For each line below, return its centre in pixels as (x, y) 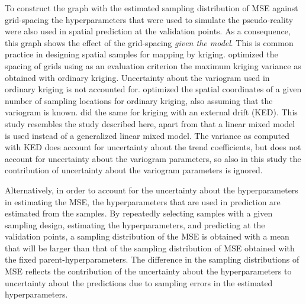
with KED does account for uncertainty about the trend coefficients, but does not (153, 147)
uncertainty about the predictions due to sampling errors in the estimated (139, 282)
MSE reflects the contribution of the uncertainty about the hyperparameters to (148, 271)
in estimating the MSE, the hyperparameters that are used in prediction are (143, 201)
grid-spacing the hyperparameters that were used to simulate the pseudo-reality (149, 19)
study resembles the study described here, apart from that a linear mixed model (150, 123)
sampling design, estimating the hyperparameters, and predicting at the (135, 224)
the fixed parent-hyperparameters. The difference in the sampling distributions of (152, 259)
